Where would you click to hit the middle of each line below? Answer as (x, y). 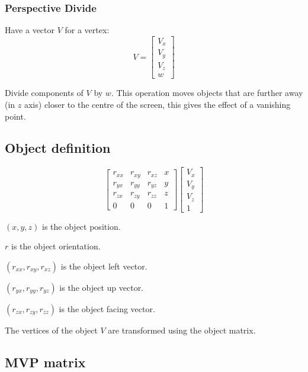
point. (15, 116)
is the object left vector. (104, 266)
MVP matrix (45, 362)
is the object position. (81, 226)
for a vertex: (87, 30)
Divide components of (44, 93)
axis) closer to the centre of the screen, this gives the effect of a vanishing (157, 104)
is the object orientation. (56, 246)
